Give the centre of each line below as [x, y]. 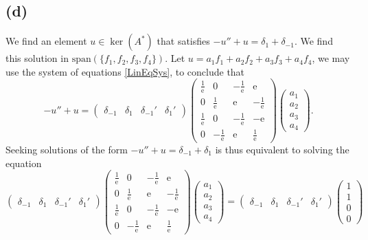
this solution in [37, 58]
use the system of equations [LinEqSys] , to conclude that [125, 71]
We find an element [46, 41]
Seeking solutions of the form [67, 149]
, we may [331, 58]
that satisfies [183, 41]
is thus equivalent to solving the [282, 149]
